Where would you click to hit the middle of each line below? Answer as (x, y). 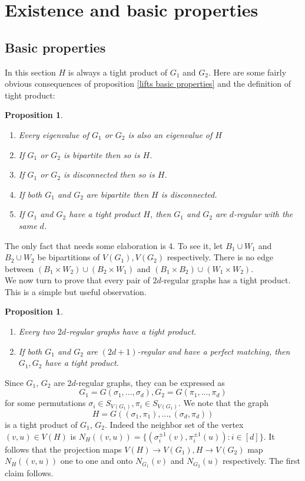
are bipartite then (117, 194)
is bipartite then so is (102, 154)
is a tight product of (41, 424)
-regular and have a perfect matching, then (214, 351)
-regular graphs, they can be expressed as (150, 382)
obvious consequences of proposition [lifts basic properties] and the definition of (148, 84)
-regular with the (263, 214)
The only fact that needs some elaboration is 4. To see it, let (114, 245)
